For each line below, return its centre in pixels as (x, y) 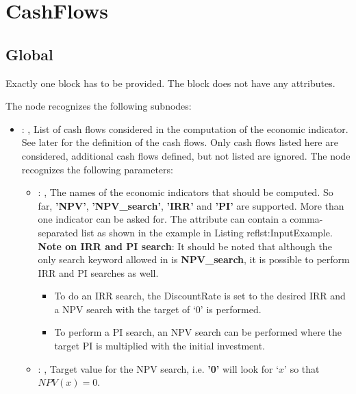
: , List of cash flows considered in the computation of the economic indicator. (185, 128)
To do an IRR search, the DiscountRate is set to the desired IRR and (200, 296)
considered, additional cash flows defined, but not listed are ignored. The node (186, 155)
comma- (306, 219)
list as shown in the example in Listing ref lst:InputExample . (207, 232)
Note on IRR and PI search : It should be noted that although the (185, 246)
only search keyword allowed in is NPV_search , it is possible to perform (194, 259)
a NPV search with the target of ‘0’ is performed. (158, 309)
